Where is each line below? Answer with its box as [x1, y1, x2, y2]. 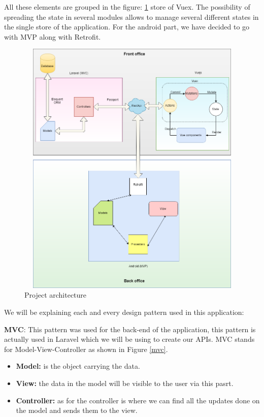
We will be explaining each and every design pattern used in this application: [4, 306, 244, 317]
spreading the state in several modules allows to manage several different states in [4, 11, 259, 22]
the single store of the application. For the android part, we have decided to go [4, 21, 250, 32]
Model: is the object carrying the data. [16, 361, 140, 371]
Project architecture [24, 290, 87, 300]
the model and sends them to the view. [16, 405, 138, 415]
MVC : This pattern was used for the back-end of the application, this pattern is [4, 324, 256, 334]
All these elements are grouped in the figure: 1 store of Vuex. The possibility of [4, 2, 250, 12]
